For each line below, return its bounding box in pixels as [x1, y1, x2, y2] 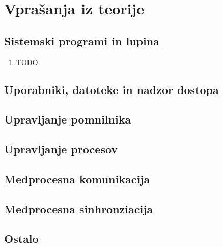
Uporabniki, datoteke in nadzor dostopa [4, 81, 219, 97]
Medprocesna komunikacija [4, 171, 150, 187]
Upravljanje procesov [4, 141, 118, 157]
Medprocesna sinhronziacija [4, 201, 153, 217]
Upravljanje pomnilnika [4, 111, 131, 127]
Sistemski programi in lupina [4, 33, 159, 48]
